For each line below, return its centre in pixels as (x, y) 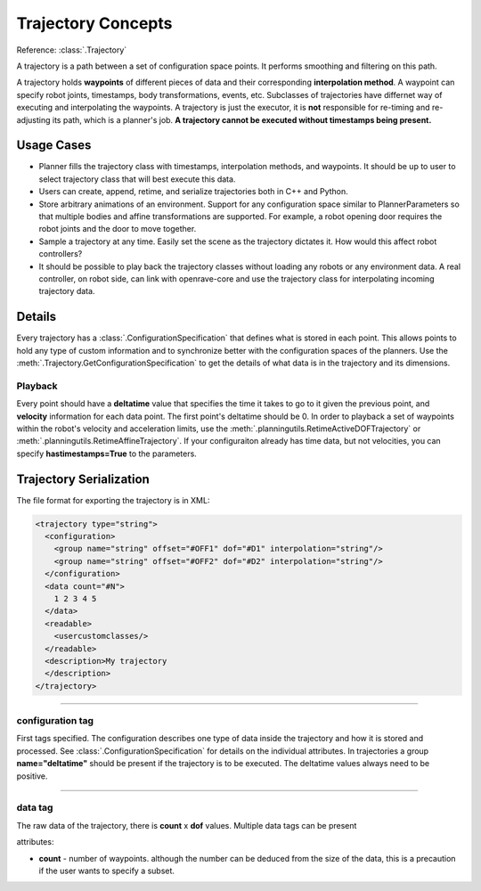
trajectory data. (67, 291)
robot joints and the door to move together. (118, 229)
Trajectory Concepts (94, 23)
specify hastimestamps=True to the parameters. (107, 454)
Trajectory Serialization (83, 479)
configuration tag (55, 721)
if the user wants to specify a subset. (107, 871)
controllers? (61, 254)
